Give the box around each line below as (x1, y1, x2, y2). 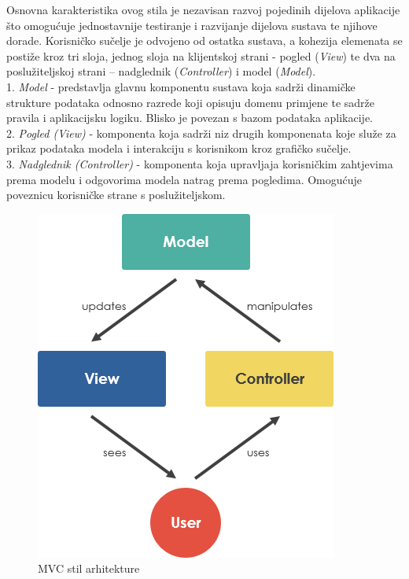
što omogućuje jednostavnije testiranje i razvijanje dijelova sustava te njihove (6, 17, 378, 33)
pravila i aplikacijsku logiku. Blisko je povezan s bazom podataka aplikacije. (6, 109, 374, 126)
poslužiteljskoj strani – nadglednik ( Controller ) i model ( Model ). (6, 63, 316, 79)
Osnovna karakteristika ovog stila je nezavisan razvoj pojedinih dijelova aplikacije (6, 2, 400, 17)
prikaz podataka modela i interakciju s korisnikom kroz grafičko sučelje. (6, 140, 352, 157)
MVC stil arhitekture (38, 560, 140, 577)
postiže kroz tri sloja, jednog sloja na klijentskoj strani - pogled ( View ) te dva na (6, 47, 396, 64)
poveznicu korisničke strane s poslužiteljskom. (6, 186, 226, 203)
